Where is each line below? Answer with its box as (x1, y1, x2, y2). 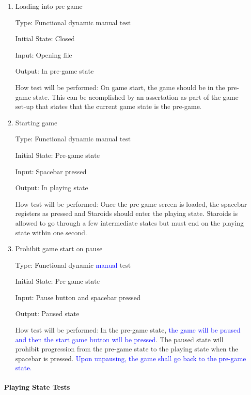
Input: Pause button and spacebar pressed (15, 292, 141, 302)
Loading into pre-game (15, 1, 83, 11)
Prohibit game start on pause (15, 243, 103, 254)
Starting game (15, 117, 58, 127)
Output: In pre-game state (15, 66, 94, 76)
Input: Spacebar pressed (15, 166, 87, 176)
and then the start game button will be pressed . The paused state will (15, 334, 224, 344)
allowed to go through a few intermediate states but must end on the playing (15, 217, 244, 228)
